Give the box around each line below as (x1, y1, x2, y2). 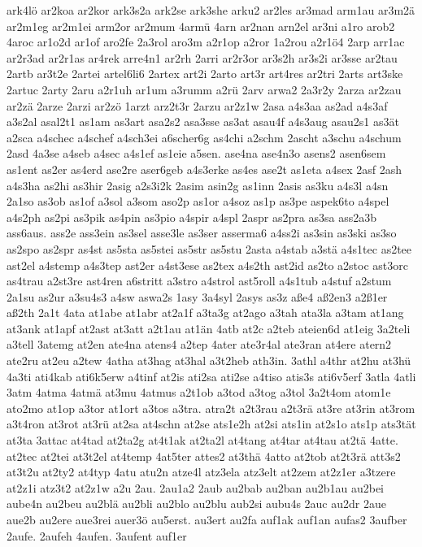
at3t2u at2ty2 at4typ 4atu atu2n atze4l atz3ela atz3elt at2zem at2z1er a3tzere (7, 463, 396, 480)
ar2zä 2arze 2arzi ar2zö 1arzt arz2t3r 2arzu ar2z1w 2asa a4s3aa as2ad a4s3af (7, 97, 388, 114)
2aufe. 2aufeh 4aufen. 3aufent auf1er (7, 527, 187, 544)
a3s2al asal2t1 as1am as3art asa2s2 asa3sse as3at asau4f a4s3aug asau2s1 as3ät (7, 113, 399, 130)
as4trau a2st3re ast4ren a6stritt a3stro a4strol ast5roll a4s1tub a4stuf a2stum (7, 272, 392, 289)
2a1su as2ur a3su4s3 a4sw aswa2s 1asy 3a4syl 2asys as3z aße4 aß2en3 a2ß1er (7, 288, 388, 305)
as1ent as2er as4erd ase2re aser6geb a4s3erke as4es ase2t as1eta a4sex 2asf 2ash (7, 160, 402, 177)
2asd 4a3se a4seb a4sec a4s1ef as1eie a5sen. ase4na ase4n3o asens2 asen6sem (7, 145, 386, 162)
